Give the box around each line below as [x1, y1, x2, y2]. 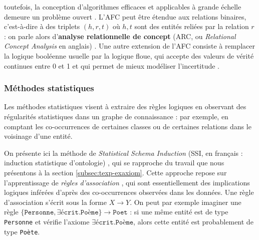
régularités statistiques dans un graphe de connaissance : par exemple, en [4, 111, 228, 121]
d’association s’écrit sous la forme [4, 196, 107, 207]
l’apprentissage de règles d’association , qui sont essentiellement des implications [4, 177, 250, 187]
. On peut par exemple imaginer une [130, 196, 241, 207]
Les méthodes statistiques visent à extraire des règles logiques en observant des [4, 101, 246, 112]
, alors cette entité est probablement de [133, 216, 253, 226]
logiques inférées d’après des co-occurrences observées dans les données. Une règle [4, 187, 254, 197]
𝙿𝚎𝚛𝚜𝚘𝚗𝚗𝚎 [24, 209, 54, 216]
